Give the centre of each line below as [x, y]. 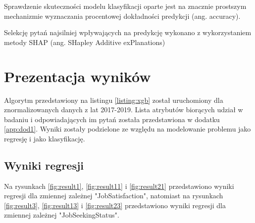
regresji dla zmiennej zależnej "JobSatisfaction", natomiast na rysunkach [114, 196]
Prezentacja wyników [77, 76]
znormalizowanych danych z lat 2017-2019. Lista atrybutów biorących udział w [124, 110]
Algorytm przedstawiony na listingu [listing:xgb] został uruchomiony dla [114, 100]
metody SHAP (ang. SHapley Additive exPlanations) [85, 42]
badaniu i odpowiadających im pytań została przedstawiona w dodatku [112, 119]
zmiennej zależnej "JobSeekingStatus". [62, 215]
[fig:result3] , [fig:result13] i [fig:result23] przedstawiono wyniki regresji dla [115, 205]
